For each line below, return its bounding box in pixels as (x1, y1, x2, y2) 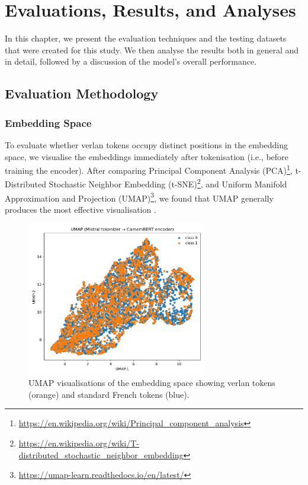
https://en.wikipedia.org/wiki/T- (18, 437, 139, 449)
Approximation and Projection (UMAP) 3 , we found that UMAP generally (5, 190, 274, 204)
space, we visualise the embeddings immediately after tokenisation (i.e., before (5, 150, 288, 162)
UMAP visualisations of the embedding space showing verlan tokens (28, 376, 275, 389)
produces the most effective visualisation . (5, 203, 156, 215)
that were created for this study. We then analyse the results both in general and (5, 43, 299, 56)
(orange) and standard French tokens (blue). (28, 388, 190, 400)
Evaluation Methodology (5, 84, 159, 103)
